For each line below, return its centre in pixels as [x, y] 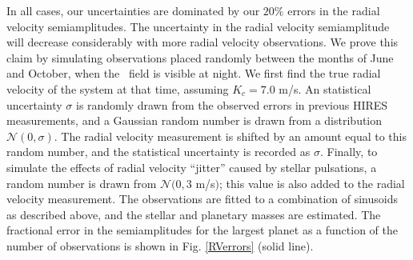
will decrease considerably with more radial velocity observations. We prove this [202, 42]
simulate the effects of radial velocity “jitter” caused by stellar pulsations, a [192, 167]
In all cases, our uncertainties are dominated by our [133, 10]
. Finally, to [349, 152]
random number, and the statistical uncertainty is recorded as [158, 152]
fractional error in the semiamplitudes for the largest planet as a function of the [202, 230]
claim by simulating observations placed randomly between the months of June [200, 57]
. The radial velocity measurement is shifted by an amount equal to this [231, 136]
